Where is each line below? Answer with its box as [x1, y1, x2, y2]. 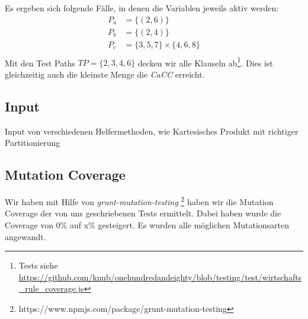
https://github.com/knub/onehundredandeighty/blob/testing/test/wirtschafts [18, 270, 302, 283]
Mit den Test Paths [5, 56, 75, 69]
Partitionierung [5, 136, 60, 149]
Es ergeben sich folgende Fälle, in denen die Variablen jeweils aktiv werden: [5, 2, 279, 14]
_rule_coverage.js [18, 282, 84, 295]
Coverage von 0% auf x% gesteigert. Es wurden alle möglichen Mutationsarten [5, 219, 290, 231]
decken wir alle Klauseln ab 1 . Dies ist [137, 55, 273, 69]
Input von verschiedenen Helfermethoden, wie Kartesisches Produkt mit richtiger [5, 125, 299, 137]
